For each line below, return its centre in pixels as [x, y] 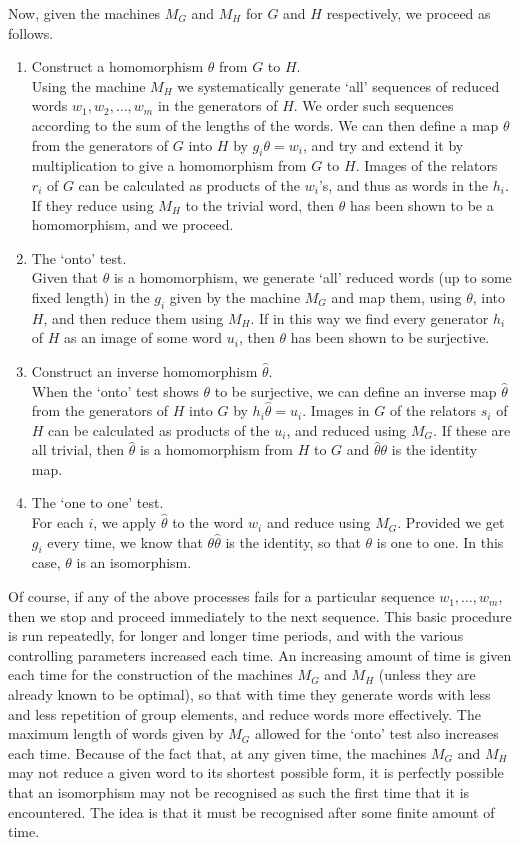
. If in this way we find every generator [369, 317]
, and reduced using [346, 429]
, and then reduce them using [133, 317]
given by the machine [235, 296]
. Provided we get [451, 522]
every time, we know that [125, 541]
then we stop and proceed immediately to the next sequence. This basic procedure [260, 615]
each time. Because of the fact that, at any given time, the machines [217, 752]
